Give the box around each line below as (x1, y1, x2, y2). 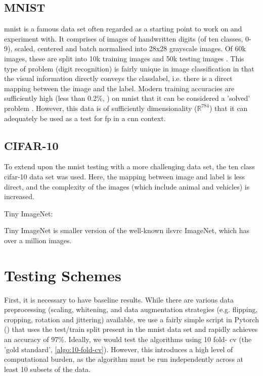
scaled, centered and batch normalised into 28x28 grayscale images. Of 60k (14, 43, 246, 54)
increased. (4, 191, 35, 202)
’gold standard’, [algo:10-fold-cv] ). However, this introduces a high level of (4, 344, 233, 354)
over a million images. (4, 235, 72, 245)
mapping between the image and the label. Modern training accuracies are (4, 83, 235, 93)
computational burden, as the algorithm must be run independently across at (4, 354, 244, 364)
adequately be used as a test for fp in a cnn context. (4, 112, 166, 123)
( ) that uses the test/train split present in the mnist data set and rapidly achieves (4, 324, 258, 334)
